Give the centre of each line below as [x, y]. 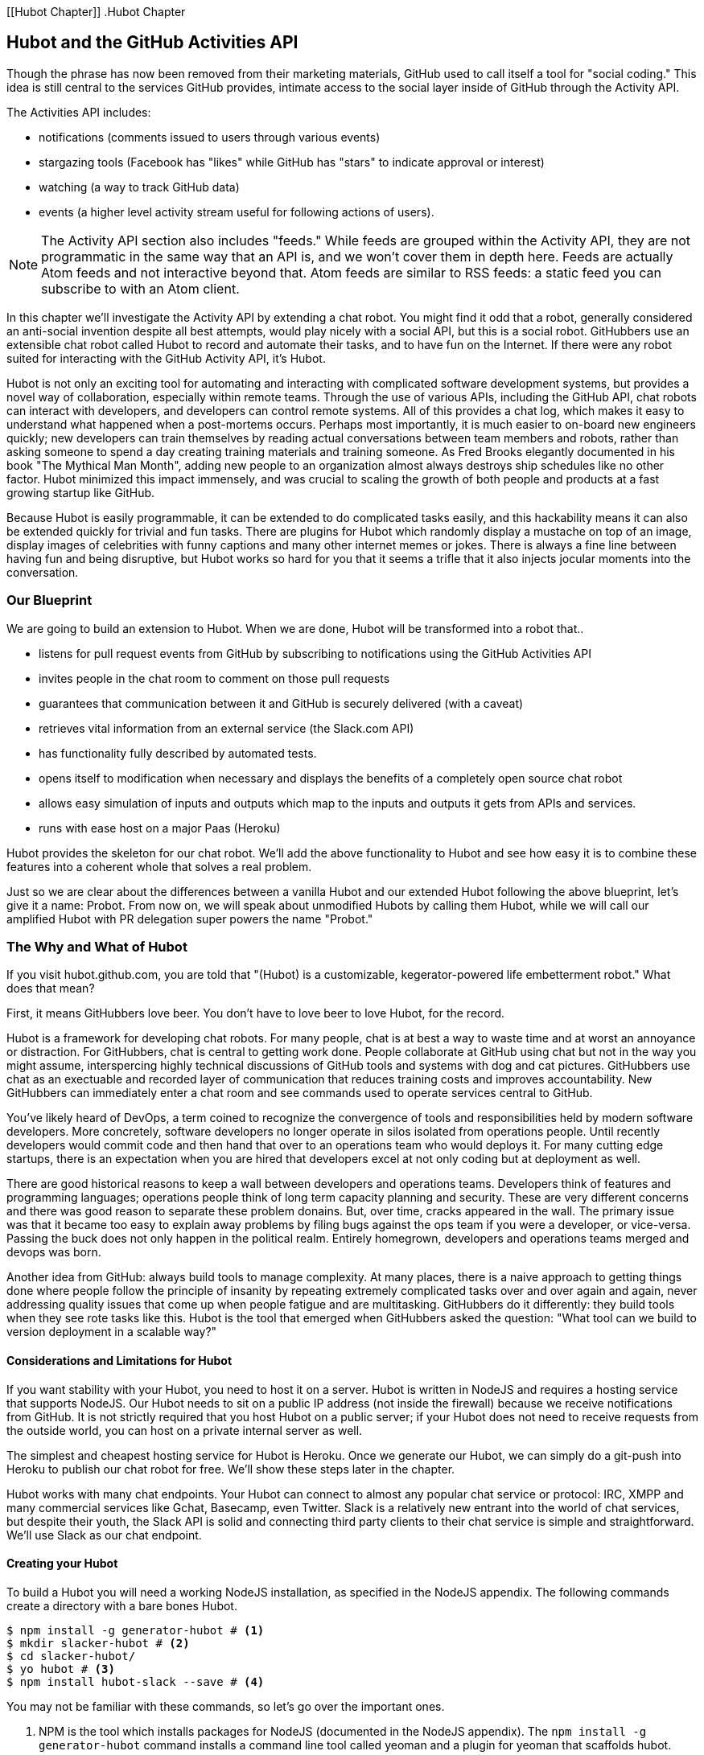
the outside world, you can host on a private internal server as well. [185, 1430]
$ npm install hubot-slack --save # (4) [136, 1681]
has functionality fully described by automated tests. [178, 753]
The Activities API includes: [79, 112]
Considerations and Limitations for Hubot [119, 1360]
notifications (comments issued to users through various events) [210, 137]
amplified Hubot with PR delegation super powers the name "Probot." [190, 919]
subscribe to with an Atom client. [140, 288]
